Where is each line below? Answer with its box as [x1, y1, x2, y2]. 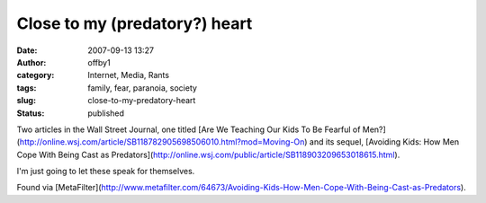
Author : [16, 57, 47, 67]
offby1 [87, 57, 112, 67]
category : [16, 70, 55, 81]
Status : [16, 108, 45, 119]
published [87, 108, 125, 119]
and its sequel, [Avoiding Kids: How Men [309, 137, 460, 147]
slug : [16, 95, 36, 106]
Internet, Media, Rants [87, 70, 170, 81]
